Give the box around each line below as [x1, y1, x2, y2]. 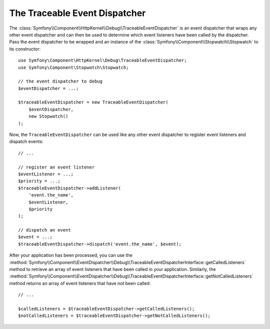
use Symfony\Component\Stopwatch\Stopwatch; [18, 64, 129, 70]
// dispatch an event [18, 227, 71, 233]
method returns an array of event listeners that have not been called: [9, 280, 151, 286]
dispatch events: [9, 138, 43, 144]
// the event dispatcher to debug [18, 78, 102, 84]
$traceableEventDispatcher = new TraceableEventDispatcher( [18, 99, 168, 105]
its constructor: [9, 45, 41, 52]
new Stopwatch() [28, 113, 68, 119]
